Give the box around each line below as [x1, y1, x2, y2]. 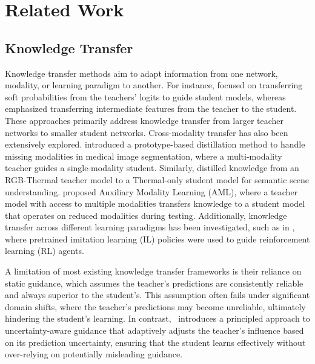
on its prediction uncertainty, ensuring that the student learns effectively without [5, 336, 306, 348]
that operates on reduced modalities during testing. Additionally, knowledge [5, 209, 287, 221]
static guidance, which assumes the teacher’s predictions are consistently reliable [5, 276, 303, 289]
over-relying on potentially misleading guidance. [5, 348, 183, 360]
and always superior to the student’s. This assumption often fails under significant [5, 288, 310, 301]
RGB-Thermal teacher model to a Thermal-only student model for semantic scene [5, 173, 310, 186]
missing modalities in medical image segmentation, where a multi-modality [5, 149, 282, 162]
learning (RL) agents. [5, 244, 84, 257]
